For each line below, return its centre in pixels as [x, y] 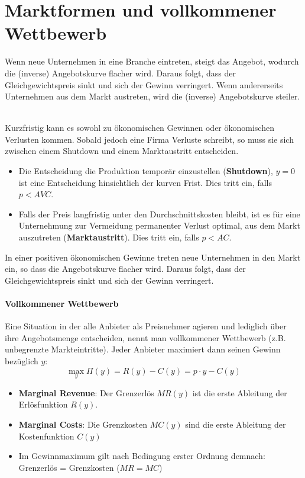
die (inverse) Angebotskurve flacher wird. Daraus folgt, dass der [120, 73]
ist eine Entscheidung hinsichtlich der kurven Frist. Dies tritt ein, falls [145, 182]
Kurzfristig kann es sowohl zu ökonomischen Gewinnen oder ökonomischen [139, 128]
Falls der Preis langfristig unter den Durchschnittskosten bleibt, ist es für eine [159, 214]
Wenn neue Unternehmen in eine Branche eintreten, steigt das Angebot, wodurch [152, 61]
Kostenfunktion [46, 436]
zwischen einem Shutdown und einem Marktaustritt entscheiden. [122, 151]
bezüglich [22, 360]
